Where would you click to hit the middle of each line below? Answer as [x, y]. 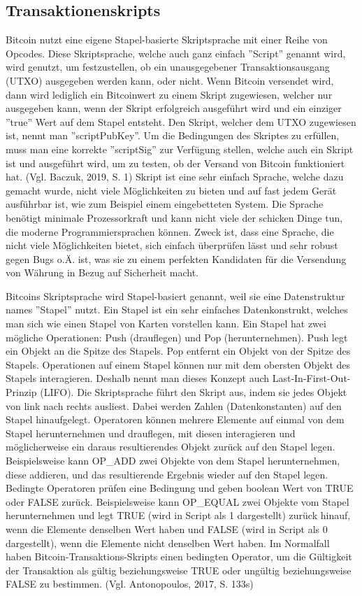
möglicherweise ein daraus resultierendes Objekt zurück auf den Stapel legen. [171, 447]
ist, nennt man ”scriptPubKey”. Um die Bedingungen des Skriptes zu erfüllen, [173, 135]
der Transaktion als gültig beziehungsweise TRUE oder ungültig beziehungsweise [179, 570]
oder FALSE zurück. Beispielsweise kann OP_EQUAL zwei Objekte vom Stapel [178, 501]
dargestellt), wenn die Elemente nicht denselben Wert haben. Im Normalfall [168, 542]
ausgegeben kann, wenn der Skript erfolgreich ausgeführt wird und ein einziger [174, 108]
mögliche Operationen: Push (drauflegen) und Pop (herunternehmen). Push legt [177, 337]
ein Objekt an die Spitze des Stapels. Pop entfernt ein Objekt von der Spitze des [178, 351]
